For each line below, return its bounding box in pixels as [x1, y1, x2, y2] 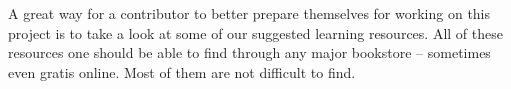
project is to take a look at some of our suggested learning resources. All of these [8, 22, 503, 43]
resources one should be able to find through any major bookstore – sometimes [8, 42, 491, 63]
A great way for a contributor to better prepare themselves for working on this [8, 3, 491, 23]
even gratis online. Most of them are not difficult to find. [8, 61, 356, 82]
